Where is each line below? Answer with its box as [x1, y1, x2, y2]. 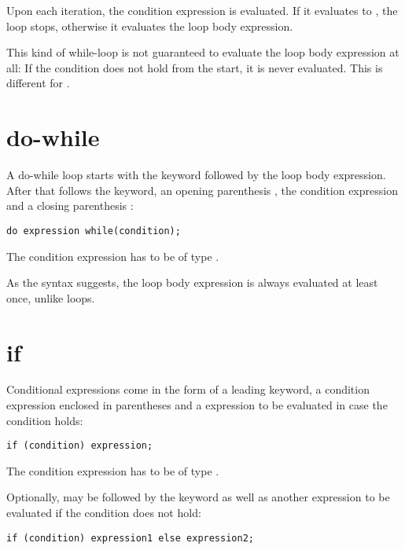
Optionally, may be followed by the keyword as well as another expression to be [6, 489, 390, 505]
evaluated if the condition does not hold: [6, 504, 201, 521]
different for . [6, 75, 70, 91]
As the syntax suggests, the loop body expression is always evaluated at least [6, 274, 378, 291]
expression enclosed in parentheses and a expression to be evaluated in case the [6, 397, 388, 413]
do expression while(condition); [6, 225, 181, 236]
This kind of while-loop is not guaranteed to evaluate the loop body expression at [6, 44, 399, 60]
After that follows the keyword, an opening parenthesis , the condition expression [6, 181, 398, 198]
